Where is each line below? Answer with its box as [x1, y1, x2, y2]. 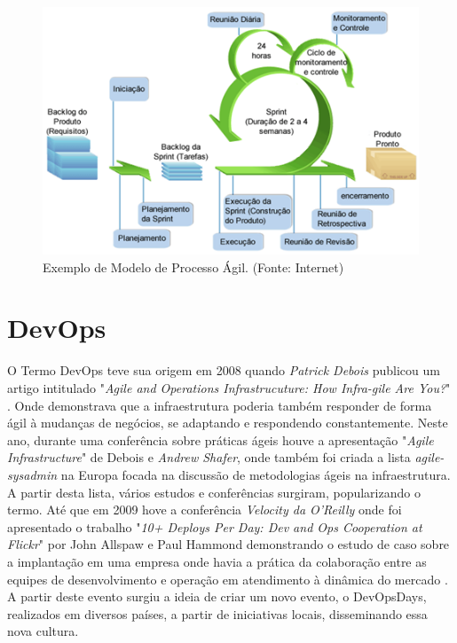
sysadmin [7, 465, 58, 483]
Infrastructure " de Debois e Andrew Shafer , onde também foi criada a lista [7, 448, 411, 467]
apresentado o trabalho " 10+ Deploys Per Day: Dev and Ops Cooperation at [7, 517, 422, 536]
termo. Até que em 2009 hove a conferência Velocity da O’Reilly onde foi [7, 500, 402, 519]
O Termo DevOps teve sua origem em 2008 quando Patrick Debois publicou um [7, 361, 440, 380]
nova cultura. [7, 622, 79, 640]
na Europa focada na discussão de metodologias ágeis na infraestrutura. [60, 465, 451, 483]
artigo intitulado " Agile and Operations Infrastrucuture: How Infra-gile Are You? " [7, 378, 451, 396]
